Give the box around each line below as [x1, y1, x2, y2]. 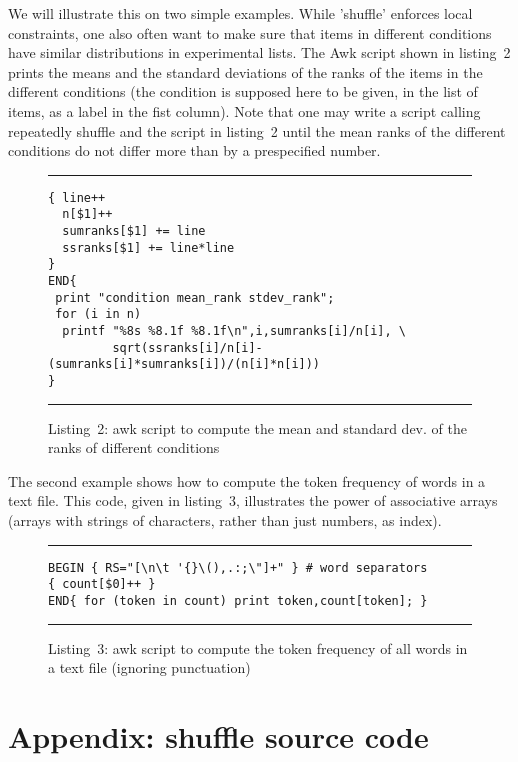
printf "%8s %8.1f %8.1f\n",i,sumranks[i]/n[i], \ [62, 324, 406, 338]
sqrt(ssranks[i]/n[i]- [112, 340, 263, 355]
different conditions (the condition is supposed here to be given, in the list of [8, 81, 478, 102]
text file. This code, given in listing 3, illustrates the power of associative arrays [8, 490, 498, 511]
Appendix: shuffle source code [8, 715, 429, 756]
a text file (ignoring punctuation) [48, 657, 251, 678]
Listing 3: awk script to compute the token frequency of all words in [48, 637, 468, 658]
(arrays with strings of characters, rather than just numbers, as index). [8, 510, 442, 530]
